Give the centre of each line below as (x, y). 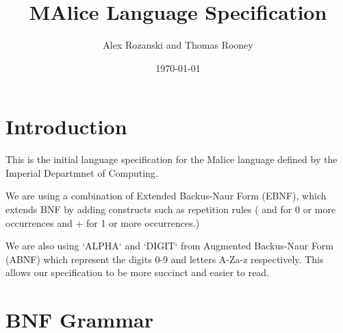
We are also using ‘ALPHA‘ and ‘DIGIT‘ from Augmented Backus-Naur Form (170, 246)
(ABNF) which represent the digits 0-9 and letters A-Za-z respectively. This (165, 259)
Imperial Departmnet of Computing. (82, 172)
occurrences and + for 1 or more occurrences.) (103, 222)
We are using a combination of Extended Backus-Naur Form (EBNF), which (166, 196)
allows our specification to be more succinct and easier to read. (138, 272)
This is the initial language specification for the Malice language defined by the (171, 159)
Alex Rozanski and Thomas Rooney (178, 45)
